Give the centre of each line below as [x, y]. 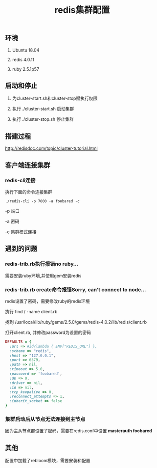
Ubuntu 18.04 [26, 50]
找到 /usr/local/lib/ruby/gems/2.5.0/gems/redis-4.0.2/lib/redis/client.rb [76, 322]
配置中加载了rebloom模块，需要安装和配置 [48, 461]
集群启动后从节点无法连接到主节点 [45, 419]
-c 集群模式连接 [21, 232]
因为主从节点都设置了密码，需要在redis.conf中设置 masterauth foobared [79, 431]
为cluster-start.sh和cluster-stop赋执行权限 [55, 98]
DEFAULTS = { [18, 342]
